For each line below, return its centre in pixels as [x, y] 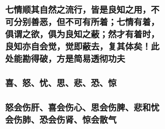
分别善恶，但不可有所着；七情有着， [87, 22]
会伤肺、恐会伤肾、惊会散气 [61, 120]
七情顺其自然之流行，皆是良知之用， [78, 10]
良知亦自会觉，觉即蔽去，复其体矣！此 [82, 47]
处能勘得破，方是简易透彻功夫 [65, 59]
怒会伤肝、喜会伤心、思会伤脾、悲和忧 [82, 108]
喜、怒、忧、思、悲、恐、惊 [61, 83]
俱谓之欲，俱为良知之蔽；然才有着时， [82, 35]
